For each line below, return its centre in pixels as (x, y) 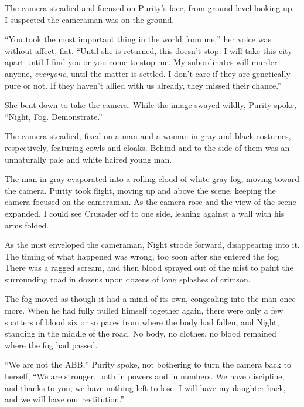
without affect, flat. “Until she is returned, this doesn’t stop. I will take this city (148, 50)
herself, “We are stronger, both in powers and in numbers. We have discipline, (145, 376)
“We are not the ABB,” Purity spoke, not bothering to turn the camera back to (148, 364)
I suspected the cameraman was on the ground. (90, 19)
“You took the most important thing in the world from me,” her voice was (138, 39)
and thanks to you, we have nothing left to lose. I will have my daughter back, (145, 387)
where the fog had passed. (51, 344)
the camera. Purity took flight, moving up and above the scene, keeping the (140, 190)
